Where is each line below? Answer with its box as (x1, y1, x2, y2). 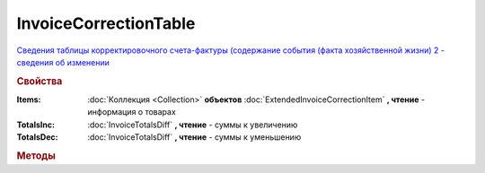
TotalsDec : (16, 132, 58, 143)
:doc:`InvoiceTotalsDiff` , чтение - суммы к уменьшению (87, 132, 302, 143)
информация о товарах (87, 107, 177, 117)
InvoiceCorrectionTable (16, 13, 196, 33)
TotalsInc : (16, 119, 56, 130)
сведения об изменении (16, 56, 110, 67)
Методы (16, 149, 56, 161)
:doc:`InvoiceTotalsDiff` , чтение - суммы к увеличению (87, 119, 298, 130)
